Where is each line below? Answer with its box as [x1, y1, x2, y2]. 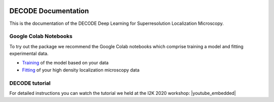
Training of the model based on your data [22, 60, 109, 66]
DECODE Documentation [9, 7, 89, 15]
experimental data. [9, 51, 49, 57]
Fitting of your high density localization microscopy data [22, 66, 140, 73]
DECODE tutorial [9, 79, 51, 86]
